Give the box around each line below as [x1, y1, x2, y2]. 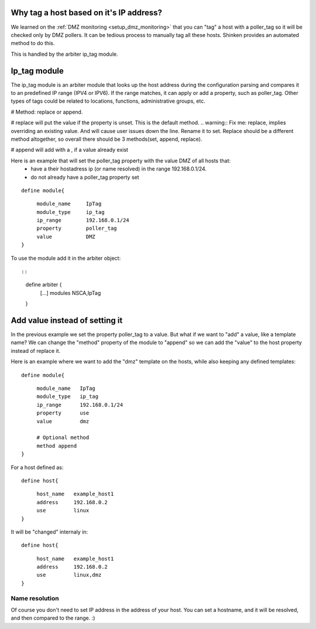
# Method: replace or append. [11, 108, 83, 115]
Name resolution [11, 594, 59, 602]
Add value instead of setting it [11, 315, 123, 325]
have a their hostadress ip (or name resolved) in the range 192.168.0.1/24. [30, 165, 207, 172]
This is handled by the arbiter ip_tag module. [11, 50, 118, 57]
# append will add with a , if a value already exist [11, 147, 129, 154]
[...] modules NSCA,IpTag [40, 289, 101, 296]
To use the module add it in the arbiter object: [11, 254, 121, 261]
